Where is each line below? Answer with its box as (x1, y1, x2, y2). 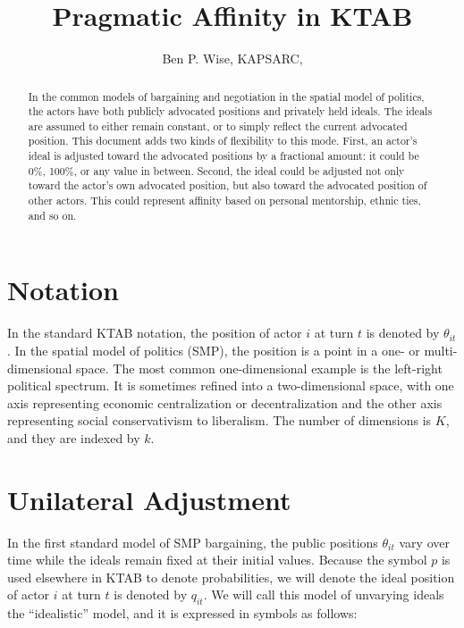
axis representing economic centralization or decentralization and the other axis (7, 393, 443, 412)
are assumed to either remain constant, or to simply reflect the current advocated (28, 118, 408, 133)
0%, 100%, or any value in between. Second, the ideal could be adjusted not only (28, 163, 405, 178)
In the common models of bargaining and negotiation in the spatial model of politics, (28, 88, 425, 104)
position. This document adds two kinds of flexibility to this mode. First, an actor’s (28, 133, 418, 148)
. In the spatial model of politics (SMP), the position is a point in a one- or (7, 340, 420, 359)
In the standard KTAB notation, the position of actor (7, 323, 302, 342)
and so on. (28, 207, 77, 222)
